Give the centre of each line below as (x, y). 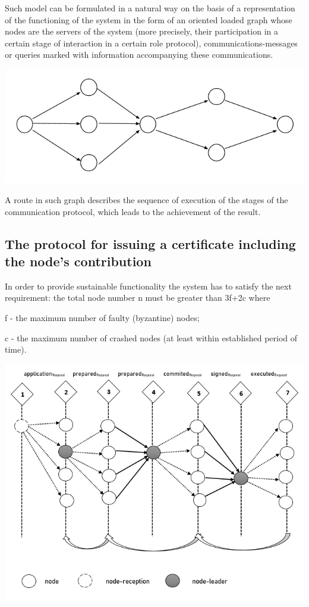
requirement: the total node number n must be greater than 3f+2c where (138, 298)
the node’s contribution (78, 261)
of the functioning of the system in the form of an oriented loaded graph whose (149, 19)
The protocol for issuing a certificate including (150, 243)
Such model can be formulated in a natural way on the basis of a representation (150, 8)
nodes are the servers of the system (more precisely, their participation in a (141, 31)
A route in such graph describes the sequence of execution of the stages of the (146, 199)
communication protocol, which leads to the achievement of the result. (133, 211)
